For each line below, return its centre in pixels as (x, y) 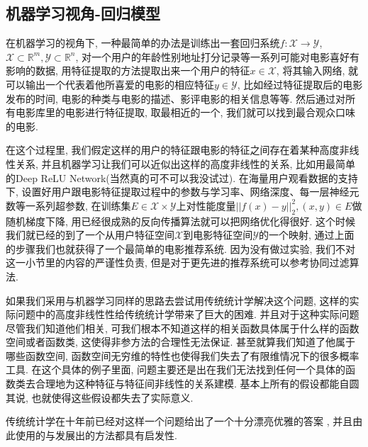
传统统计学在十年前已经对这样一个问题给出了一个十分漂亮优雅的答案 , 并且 (179, 421)
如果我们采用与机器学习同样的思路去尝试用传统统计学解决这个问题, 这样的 (178, 300)
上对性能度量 (206, 205)
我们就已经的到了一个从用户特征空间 (90, 235)
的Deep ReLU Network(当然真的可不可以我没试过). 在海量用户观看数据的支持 (182, 177)
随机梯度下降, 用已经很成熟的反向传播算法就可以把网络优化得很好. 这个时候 (181, 221)
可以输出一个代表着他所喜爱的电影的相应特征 (110, 84)
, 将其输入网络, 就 (317, 70)
